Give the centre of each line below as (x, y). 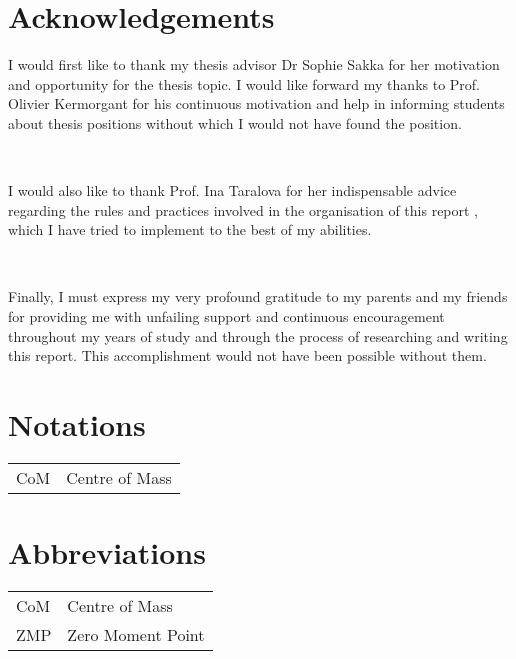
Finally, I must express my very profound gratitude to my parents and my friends (258, 296)
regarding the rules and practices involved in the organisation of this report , (243, 209)
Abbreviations (107, 552)
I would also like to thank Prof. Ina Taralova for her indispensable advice (232, 190)
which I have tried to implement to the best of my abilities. (190, 229)
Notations (77, 424)
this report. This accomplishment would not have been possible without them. (247, 355)
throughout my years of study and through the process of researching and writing (258, 335)
